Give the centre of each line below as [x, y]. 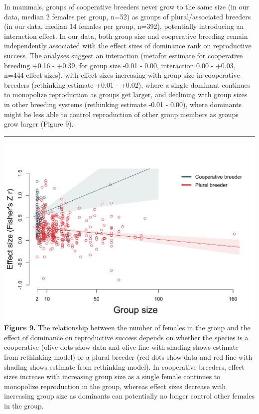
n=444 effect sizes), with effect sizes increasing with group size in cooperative [122, 75]
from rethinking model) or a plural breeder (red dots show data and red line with [128, 356]
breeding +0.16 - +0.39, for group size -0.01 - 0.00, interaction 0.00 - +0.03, [120, 65]
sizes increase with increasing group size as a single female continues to [112, 376]
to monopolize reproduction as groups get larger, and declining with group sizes [126, 94]
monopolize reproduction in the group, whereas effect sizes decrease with [115, 386]
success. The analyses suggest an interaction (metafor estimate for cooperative [124, 55]
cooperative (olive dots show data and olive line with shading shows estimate [122, 347]
